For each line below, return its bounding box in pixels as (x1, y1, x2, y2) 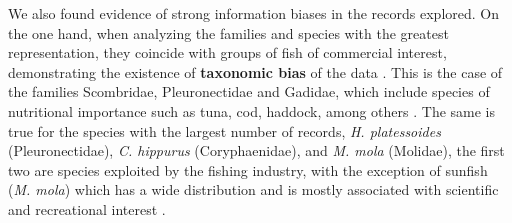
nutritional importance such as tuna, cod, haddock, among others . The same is (8, 100, 496, 121)
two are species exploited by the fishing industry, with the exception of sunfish (8, 159, 488, 180)
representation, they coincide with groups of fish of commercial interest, (8, 42, 447, 63)
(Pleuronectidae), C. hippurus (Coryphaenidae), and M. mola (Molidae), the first (8, 140, 505, 161)
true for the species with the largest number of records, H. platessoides (8, 120, 441, 141)
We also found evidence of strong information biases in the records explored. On (8, 3, 499, 23)
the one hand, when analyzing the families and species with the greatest (8, 22, 449, 43)
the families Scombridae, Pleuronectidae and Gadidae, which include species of (8, 81, 490, 102)
